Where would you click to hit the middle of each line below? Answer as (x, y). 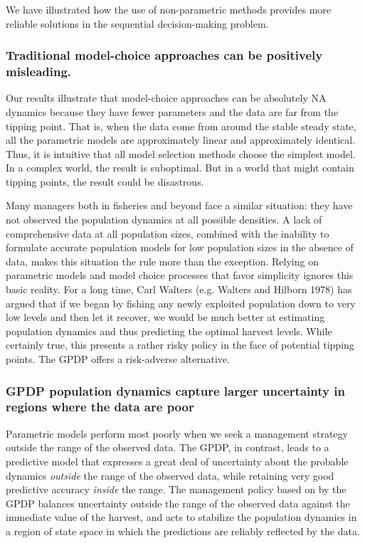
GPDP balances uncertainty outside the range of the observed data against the (178, 503)
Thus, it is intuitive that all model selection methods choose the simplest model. (181, 153)
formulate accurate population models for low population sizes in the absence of (180, 247)
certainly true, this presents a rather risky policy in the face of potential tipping (180, 345)
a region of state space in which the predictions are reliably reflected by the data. (183, 531)
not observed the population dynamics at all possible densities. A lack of (164, 220)
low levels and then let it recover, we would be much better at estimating (165, 317)
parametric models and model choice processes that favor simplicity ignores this (180, 275)
